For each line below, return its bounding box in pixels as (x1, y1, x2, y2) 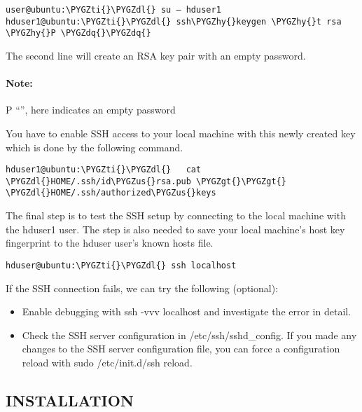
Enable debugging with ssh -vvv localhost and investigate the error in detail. (22, 304, 351, 319)
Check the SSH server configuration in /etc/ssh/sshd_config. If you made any (22, 327, 357, 342)
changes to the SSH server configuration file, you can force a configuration (22, 341, 340, 356)
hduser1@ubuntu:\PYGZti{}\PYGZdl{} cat (6, 165, 202, 175)
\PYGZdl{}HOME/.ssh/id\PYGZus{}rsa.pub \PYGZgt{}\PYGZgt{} (6, 176, 286, 186)
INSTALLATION (6, 389, 134, 411)
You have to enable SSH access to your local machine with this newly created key (6, 125, 356, 140)
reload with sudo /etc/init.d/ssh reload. (22, 355, 193, 369)
